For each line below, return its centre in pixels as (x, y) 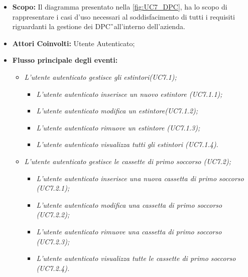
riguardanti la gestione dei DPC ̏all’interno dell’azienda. (99, 26)
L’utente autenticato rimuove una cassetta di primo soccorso (129, 231)
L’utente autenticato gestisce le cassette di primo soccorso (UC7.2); (128, 161)
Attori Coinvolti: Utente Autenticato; (74, 43)
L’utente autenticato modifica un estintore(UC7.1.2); (117, 111)
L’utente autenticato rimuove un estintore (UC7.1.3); (118, 127)
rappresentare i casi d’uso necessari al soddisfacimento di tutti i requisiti (123, 16)
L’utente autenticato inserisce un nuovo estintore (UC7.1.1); (129, 94)
